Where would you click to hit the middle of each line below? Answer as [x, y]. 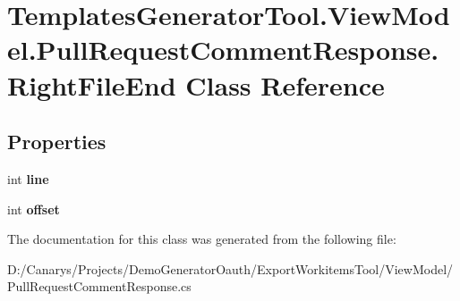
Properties [57, 142]
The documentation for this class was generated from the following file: [202, 239]
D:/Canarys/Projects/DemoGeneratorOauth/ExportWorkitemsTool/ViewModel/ [230, 268]
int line [28, 178]
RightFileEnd [92, 84]
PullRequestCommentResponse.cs [99, 286]
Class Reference [285, 84]
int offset [34, 209]
